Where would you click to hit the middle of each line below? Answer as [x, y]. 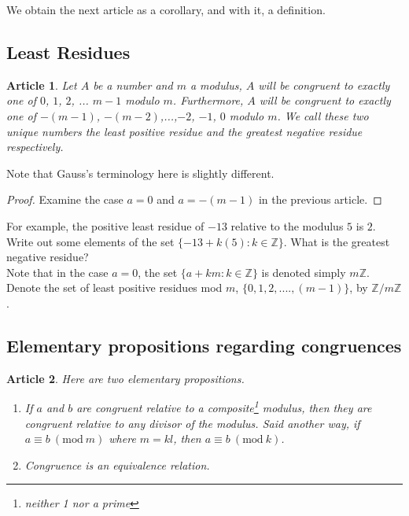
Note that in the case [57, 272]
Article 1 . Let [42, 85]
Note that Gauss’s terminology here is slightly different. [140, 173]
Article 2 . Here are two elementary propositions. [125, 378]
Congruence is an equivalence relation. [117, 464]
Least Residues [68, 52]
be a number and [133, 85]
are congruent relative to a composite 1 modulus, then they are [224, 406]
